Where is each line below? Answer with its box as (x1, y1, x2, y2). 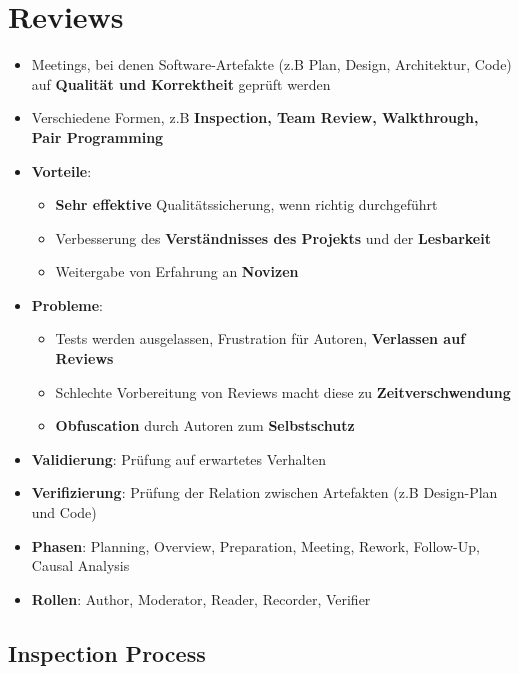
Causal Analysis (31, 555, 130, 576)
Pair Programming (31, 126, 164, 147)
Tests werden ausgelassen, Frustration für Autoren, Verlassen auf (55, 328, 466, 349)
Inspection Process (8, 637, 206, 668)
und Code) (31, 502, 97, 523)
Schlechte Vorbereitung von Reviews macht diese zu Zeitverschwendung (55, 381, 511, 402)
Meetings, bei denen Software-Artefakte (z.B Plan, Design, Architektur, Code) (31, 54, 512, 75)
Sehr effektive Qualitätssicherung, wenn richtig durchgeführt (55, 194, 438, 215)
